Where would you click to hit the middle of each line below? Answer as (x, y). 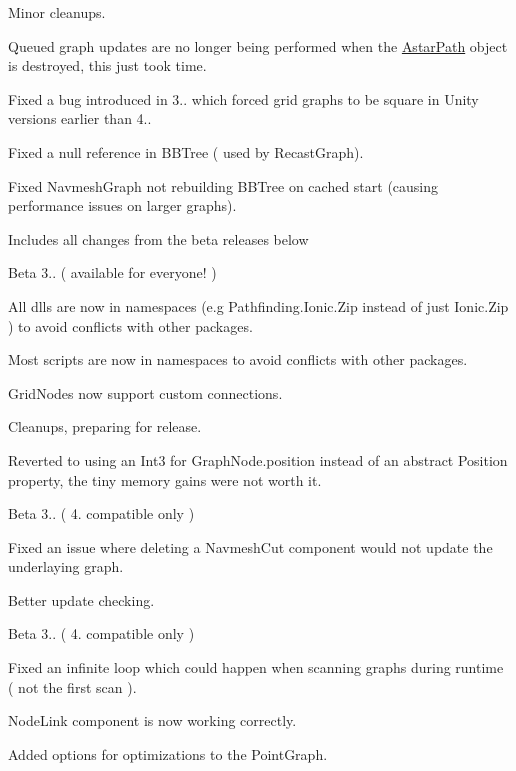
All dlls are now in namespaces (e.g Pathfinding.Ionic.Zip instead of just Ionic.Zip (258, 305)
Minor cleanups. (57, 12)
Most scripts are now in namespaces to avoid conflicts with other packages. (238, 359)
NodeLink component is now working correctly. (152, 720)
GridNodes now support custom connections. (145, 392)
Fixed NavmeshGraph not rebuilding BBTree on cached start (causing (223, 185)
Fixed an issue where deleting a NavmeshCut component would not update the (250, 546)
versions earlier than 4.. (80, 118)
